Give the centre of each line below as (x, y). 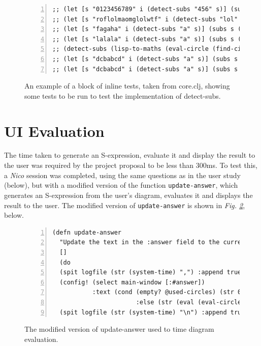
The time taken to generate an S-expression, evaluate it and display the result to (130, 155)
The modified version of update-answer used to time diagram (119, 329)
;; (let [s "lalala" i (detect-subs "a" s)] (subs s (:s (151, 39)
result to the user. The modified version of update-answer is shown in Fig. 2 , (125, 205)
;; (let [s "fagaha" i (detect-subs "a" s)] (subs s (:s (151, 29)
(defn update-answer (87, 232)
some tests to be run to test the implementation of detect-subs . (123, 95)
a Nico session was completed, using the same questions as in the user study (122, 175)
